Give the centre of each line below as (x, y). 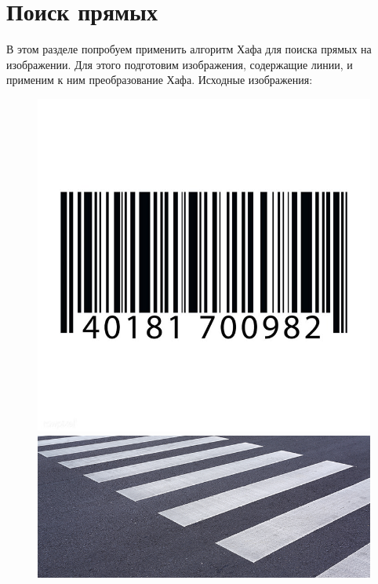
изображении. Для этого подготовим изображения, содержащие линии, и (180, 64)
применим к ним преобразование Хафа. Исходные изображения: (160, 80)
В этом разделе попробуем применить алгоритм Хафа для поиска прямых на (189, 49)
